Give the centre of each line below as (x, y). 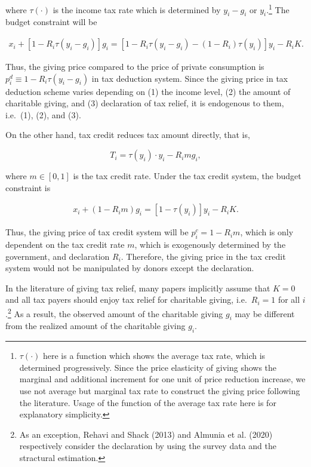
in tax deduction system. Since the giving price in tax (190, 78)
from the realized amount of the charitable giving (96, 326)
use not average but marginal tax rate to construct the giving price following (160, 391)
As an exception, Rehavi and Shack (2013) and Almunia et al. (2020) (146, 434)
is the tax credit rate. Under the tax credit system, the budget (187, 176)
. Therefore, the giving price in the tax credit (203, 256)
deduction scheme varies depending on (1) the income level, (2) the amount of (148, 91)
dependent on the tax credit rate (65, 245)
